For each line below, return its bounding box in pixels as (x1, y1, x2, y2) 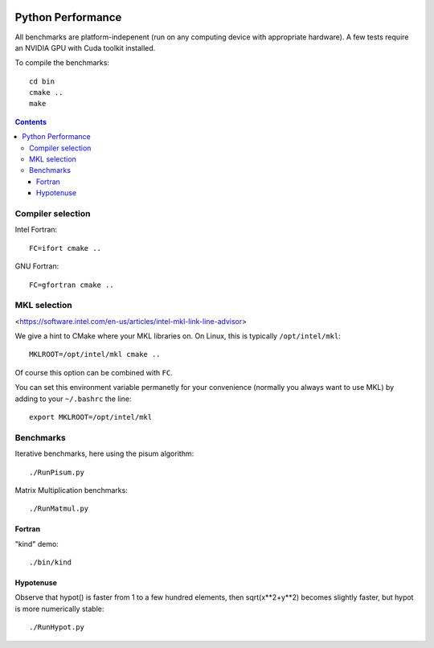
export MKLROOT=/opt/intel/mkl (29, 412, 153, 421)
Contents (14, 117, 47, 126)
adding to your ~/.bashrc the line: (14, 394, 132, 404)
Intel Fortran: (14, 225, 58, 235)
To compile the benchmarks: (14, 58, 110, 68)
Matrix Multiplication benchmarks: (14, 485, 128, 494)
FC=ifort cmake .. (29, 244, 102, 252)
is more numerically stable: (14, 604, 104, 613)
